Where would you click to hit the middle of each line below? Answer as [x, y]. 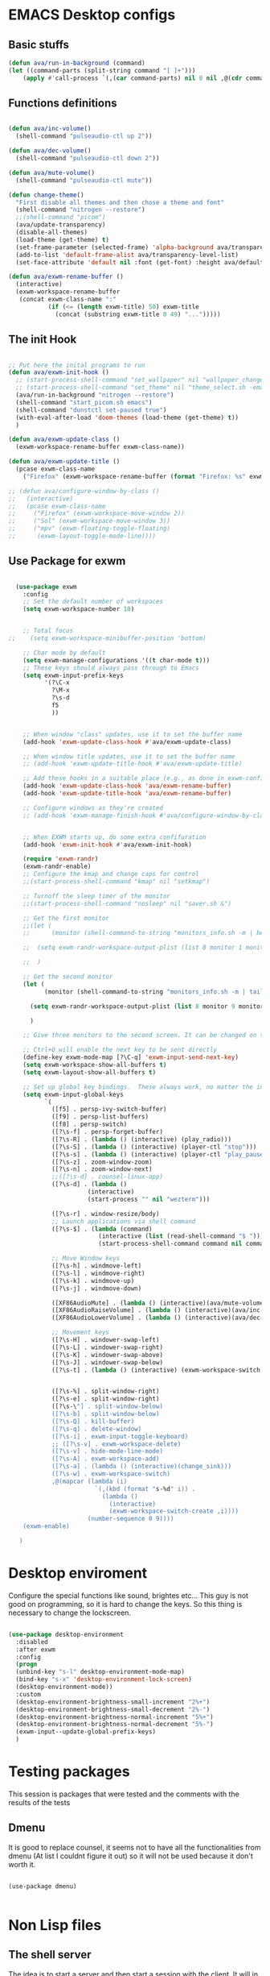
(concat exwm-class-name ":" [67, 300]
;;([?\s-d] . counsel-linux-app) [107, 1177]
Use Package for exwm [67, 561]
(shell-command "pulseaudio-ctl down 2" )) [88, 159]
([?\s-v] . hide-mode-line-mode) [107, 1451]
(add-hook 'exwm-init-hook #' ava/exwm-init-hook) [108, 845]
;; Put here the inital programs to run [77, 365]
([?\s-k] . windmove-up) [93, 1281]
